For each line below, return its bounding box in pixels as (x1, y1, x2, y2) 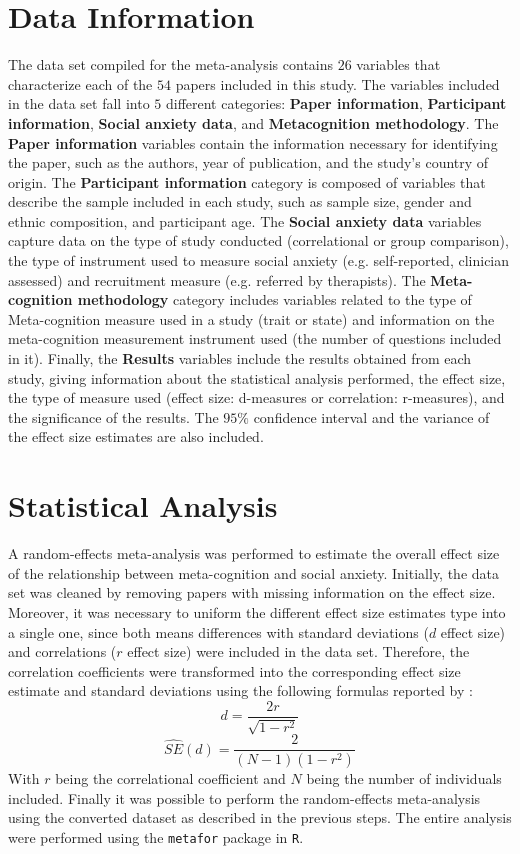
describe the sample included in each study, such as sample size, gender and (8, 191, 472, 212)
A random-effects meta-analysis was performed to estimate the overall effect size (8, 543, 500, 564)
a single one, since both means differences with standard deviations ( (8, 621, 429, 642)
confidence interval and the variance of (253, 406, 490, 427)
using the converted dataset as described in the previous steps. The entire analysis (8, 807, 512, 828)
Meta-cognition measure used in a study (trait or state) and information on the (8, 308, 495, 329)
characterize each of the (8, 73, 153, 94)
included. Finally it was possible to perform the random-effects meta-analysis (8, 787, 481, 808)
